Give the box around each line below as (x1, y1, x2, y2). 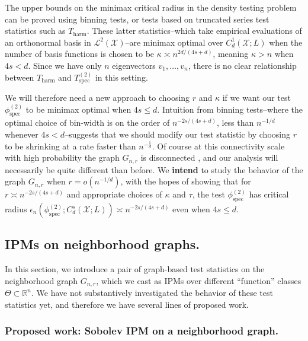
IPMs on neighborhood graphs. (5, 235, 200, 253)
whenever (5, 128, 38, 140)
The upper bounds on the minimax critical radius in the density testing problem (5, 1, 297, 13)
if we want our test (222, 91, 291, 104)
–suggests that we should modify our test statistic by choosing (65, 128, 290, 140)
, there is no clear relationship (188, 59, 297, 71)
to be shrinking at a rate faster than (5, 139, 136, 152)
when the (269, 36, 303, 48)
